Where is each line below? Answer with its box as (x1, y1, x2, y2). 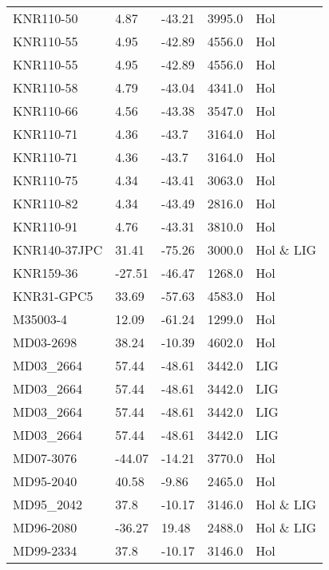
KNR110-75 (13, 171, 78, 189)
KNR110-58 (13, 78, 78, 97)
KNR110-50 (13, 9, 78, 27)
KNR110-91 (13, 217, 78, 236)
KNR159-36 (13, 263, 78, 282)
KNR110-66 (13, 101, 78, 120)
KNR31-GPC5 (13, 287, 93, 305)
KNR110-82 (13, 194, 78, 212)
